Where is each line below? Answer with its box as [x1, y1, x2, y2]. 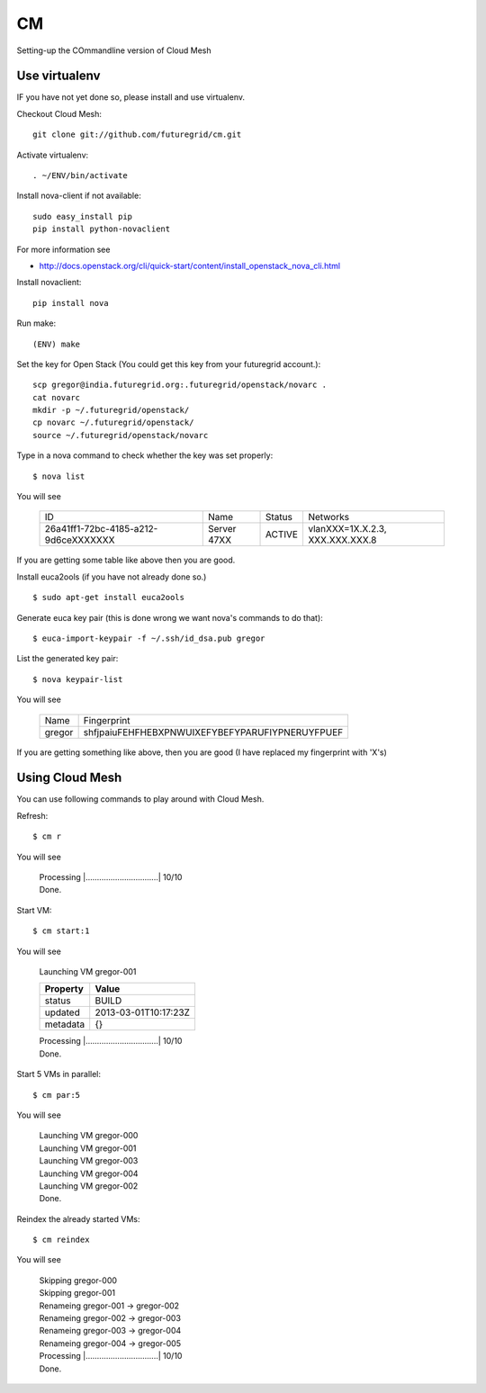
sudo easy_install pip [32, 211, 133, 221]
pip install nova [32, 298, 109, 308]
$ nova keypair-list [32, 674, 123, 684]
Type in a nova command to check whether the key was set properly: [16, 450, 274, 461]
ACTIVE [265, 528, 299, 541]
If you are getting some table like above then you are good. [16, 554, 236, 566]
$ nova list [32, 471, 85, 481]
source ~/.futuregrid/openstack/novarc [32, 430, 209, 440]
